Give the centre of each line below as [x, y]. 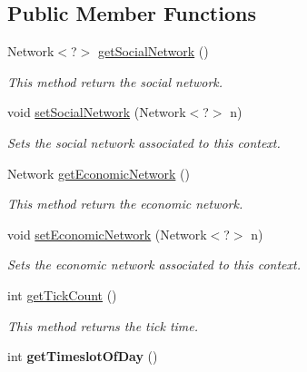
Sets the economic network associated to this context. [154, 264]
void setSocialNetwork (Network [97, 112]
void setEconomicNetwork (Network [107, 234]
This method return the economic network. [125, 204]
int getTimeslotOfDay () [83, 356]
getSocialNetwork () [153, 51]
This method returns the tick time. [103, 325]
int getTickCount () [62, 294]
